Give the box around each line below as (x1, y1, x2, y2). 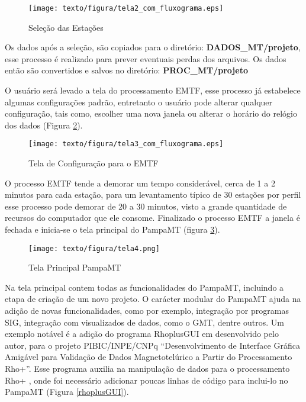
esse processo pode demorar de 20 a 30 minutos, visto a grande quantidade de (5, 200, 287, 212)
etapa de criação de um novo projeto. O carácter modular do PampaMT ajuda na (5, 292, 301, 305)
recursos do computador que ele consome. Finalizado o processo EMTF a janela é (5, 211, 300, 224)
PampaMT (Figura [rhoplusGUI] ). (5, 385, 129, 398)
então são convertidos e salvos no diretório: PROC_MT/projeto (5, 64, 248, 76)
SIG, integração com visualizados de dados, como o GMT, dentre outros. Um (5, 316, 284, 328)
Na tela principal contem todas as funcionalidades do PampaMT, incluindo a (5, 281, 284, 293)
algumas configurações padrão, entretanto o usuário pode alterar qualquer (5, 95, 273, 108)
